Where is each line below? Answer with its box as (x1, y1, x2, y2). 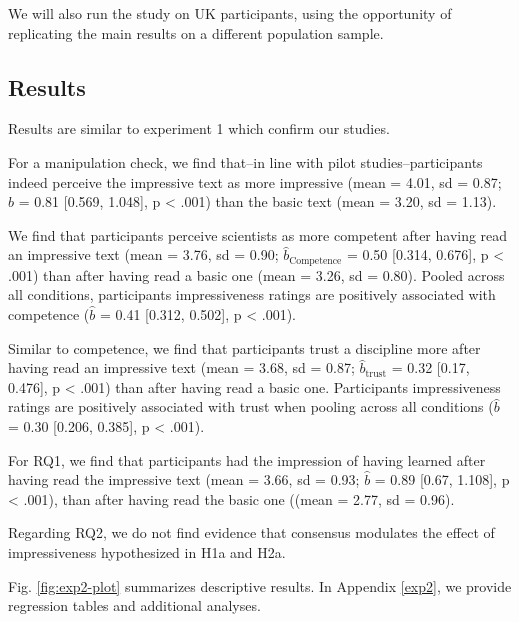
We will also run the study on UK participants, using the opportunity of (8, 3, 452, 23)
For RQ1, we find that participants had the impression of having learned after (8, 449, 486, 470)
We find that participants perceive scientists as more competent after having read (8, 224, 508, 245)
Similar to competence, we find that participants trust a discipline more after (8, 337, 481, 358)
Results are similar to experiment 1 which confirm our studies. (8, 118, 390, 139)
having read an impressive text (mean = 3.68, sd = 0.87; (8, 357, 355, 378)
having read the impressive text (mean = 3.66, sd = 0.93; (8, 469, 360, 490)
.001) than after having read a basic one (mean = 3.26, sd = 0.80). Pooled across (8, 264, 505, 285)
